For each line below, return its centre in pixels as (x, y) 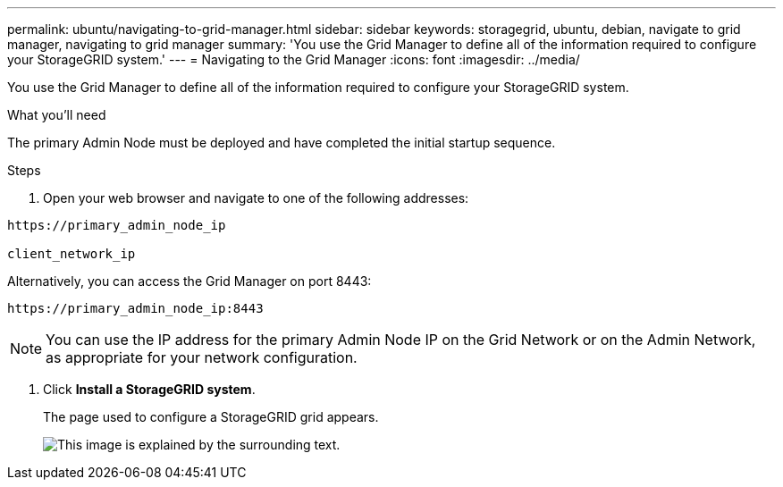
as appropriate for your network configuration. (202, 357)
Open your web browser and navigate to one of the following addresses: (256, 198)
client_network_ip (72, 254)
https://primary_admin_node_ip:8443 (135, 308)
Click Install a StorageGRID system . (149, 389)
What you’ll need (57, 115)
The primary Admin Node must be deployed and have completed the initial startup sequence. (282, 143)
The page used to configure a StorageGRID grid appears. (211, 417)
